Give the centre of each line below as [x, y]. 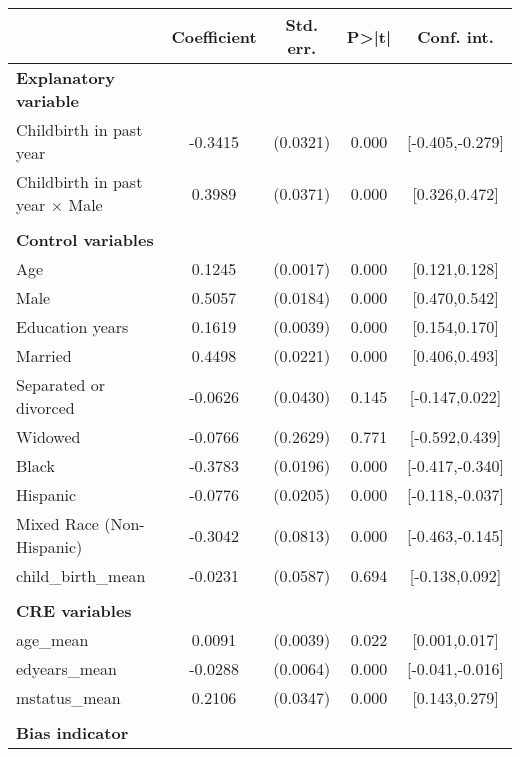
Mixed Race [57, 523]
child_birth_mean [81, 575]
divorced [45, 407]
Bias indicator [72, 732]
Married [44, 355]
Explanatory [65, 77]
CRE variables [74, 610]
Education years [72, 326]
